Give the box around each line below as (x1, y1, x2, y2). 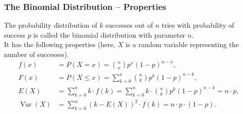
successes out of (105, 20, 153, 30)
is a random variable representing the (125, 39, 239, 50)
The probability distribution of (4, 20, 98, 30)
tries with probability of (161, 20, 234, 30)
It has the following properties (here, (4, 39, 116, 50)
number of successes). (4, 49, 69, 59)
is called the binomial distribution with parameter (33, 29, 185, 40)
